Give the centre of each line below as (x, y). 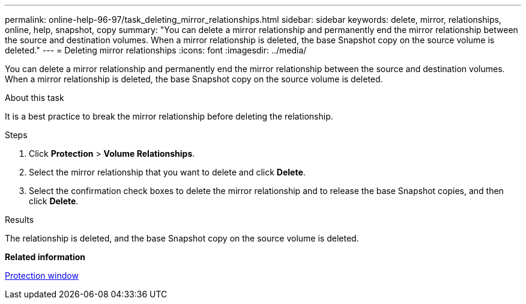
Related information (45, 257)
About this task (35, 98)
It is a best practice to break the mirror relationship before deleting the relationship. (169, 116)
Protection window (42, 275)
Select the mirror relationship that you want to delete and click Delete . (167, 172)
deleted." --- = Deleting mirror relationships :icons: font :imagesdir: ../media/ (156, 50)
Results (20, 220)
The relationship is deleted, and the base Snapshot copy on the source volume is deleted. (182, 238)
